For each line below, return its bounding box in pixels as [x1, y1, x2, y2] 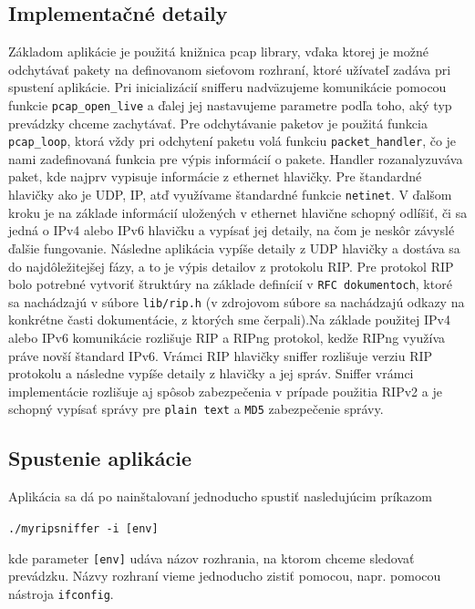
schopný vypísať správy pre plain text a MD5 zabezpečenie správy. [8, 399, 384, 418]
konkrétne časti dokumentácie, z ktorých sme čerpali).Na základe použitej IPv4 [8, 310, 451, 329]
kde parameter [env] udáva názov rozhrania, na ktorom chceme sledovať [8, 548, 415, 567]
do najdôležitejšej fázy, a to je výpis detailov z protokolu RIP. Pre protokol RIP [8, 256, 454, 275]
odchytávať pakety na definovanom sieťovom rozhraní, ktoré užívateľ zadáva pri [8, 59, 451, 78]
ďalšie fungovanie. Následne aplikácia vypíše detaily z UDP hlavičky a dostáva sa [8, 238, 460, 257]
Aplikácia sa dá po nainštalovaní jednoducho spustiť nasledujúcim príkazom [8, 487, 432, 506]
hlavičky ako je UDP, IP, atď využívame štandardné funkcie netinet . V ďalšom [8, 185, 452, 204]
